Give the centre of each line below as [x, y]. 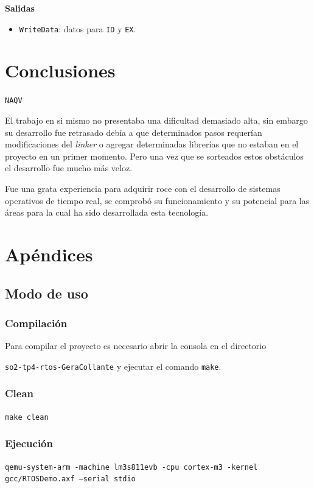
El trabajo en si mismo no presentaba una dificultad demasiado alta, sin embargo [156, 120]
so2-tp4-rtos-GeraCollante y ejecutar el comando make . [113, 366]
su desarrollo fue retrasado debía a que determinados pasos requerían [134, 132]
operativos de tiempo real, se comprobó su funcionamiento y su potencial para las [157, 200]
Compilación [36, 323]
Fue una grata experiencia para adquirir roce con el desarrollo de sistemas [143, 188]
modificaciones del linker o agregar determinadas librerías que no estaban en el [152, 144]
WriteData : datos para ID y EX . [78, 28]
